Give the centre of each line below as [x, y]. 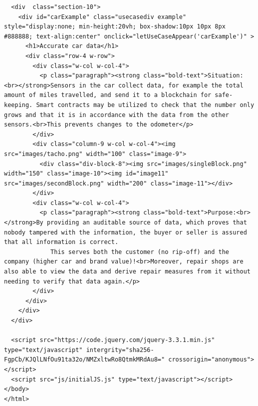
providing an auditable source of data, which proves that [147, 223]
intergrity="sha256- [120, 350]
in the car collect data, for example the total [161, 85]
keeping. [18, 105]
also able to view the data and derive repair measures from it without [127, 272]
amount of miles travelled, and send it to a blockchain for [108, 95]
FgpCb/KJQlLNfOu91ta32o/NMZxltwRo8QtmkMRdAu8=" [85, 360]
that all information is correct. [61, 242]
